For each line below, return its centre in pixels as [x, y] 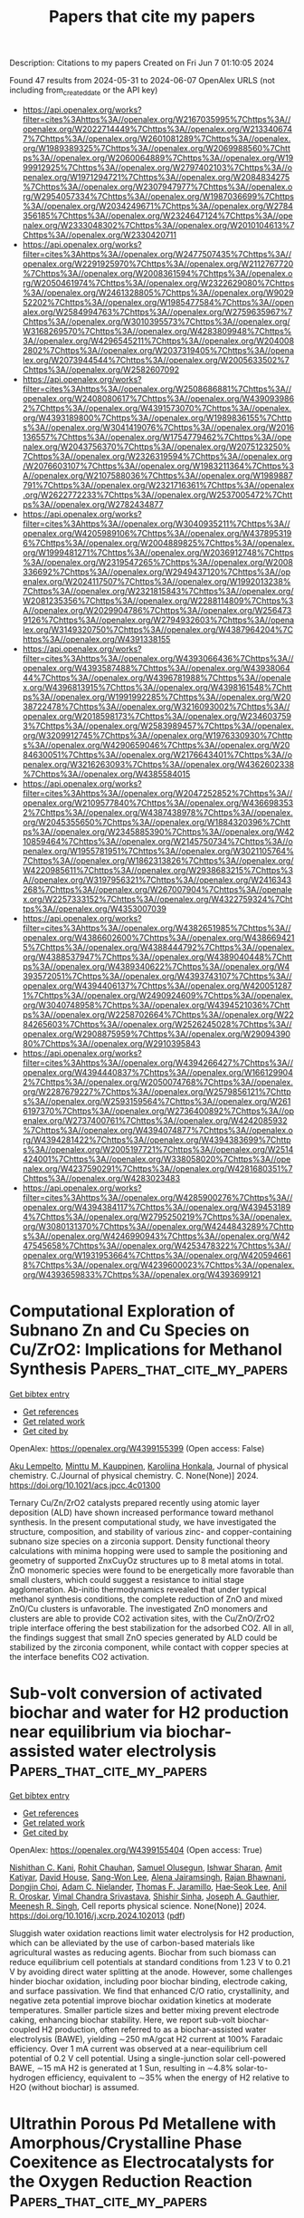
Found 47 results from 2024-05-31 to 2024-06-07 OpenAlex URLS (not [142, 81]
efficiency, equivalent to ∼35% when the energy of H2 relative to [168, 2078]
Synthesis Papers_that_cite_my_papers [148, 1369]
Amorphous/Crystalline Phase [126, 2143]
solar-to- [252, 2068]
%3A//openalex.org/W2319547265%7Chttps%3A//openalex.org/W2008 [158, 562]
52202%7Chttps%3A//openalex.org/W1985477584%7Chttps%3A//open [158, 302]
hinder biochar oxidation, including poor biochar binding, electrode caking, [148, 1981]
